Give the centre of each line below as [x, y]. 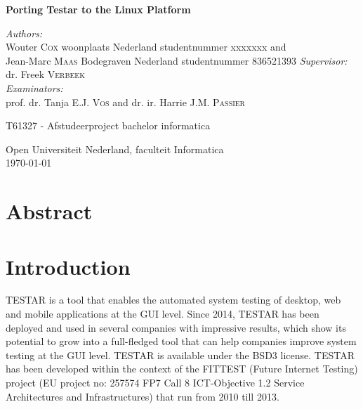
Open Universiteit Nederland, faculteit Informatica [115, 149]
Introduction [68, 266]
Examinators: [34, 87]
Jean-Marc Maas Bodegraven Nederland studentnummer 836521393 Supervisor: [177, 60]
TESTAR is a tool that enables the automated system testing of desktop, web [173, 300]
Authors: [24, 33]
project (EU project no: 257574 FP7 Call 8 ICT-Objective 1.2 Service [155, 382]
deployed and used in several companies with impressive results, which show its [176, 327]
